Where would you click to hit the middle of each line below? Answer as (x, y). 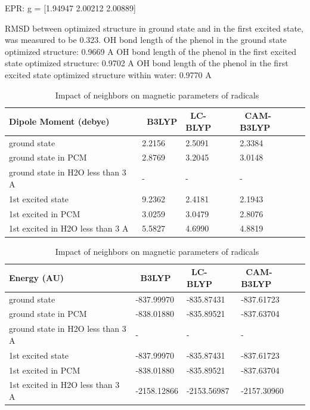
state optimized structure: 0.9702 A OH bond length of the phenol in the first (147, 63)
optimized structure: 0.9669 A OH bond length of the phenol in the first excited (151, 51)
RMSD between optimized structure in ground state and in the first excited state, (154, 28)
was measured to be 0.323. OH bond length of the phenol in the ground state (146, 40)
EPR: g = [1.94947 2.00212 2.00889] (70, 8)
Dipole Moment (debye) (59, 121)
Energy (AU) (37, 277)
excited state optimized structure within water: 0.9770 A (108, 74)
